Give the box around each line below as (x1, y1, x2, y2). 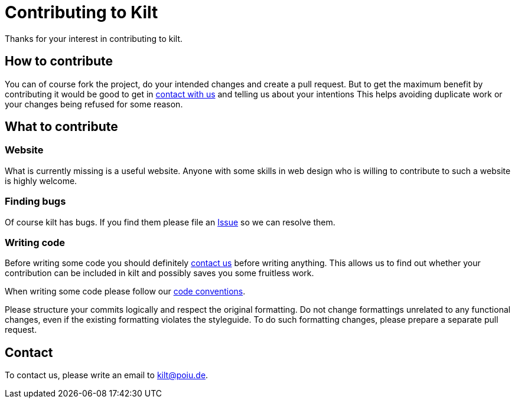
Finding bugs (5, 195, 66, 208)
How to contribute (5, 54, 113, 69)
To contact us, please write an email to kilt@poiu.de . (5, 370, 208, 381)
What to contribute (5, 119, 118, 135)
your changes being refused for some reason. (5, 99, 183, 109)
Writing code (5, 236, 66, 248)
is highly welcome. (5, 175, 77, 186)
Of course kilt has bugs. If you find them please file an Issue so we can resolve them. (5, 217, 335, 227)
